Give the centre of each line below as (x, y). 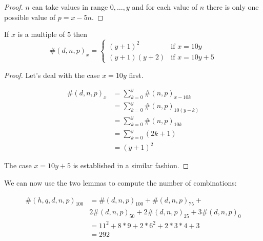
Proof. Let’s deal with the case (52, 75)
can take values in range (70, 7)
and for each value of (165, 7)
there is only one (232, 7)
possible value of (30, 17)
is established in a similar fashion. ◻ (131, 165)
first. (136, 75)
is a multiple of (41, 34)
